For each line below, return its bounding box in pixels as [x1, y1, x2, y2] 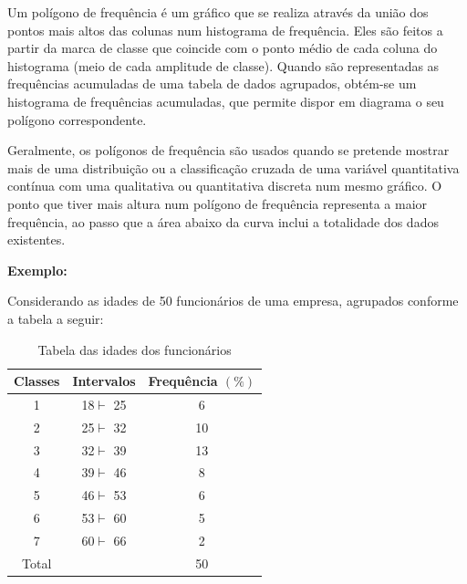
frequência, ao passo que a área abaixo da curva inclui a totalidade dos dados [7, 212, 439, 231]
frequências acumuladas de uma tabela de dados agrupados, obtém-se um [7, 74, 417, 93]
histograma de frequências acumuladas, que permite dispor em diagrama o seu [7, 91, 444, 110]
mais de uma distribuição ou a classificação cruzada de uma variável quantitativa [7, 158, 460, 177]
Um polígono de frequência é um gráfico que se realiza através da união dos [7, 3, 429, 21]
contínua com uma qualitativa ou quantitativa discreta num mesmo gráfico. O [7, 176, 442, 195]
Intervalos [72, 371, 136, 391]
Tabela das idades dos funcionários [37, 339, 232, 359]
